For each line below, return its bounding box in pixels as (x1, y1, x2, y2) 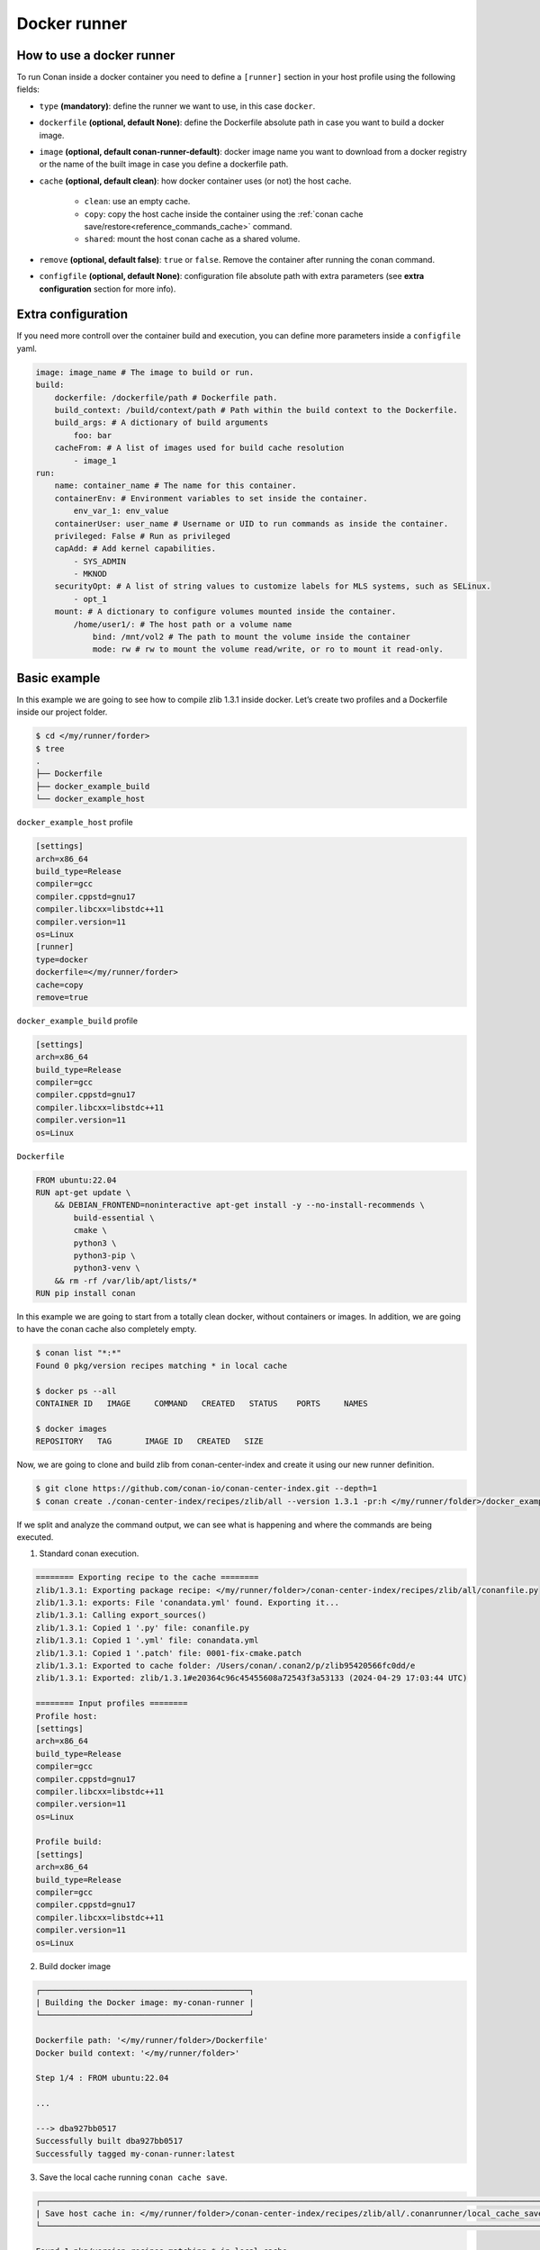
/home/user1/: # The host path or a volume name (73, 619, 292, 629)
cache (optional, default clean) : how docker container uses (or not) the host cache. (39, 175, 352, 186)
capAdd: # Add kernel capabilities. (54, 544, 216, 553)
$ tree (35, 743, 65, 753)
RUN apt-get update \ (35, 1187, 131, 1197)
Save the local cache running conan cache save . (39, 2172, 228, 2182)
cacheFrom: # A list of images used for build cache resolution (54, 443, 345, 454)
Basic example (16, 670, 101, 686)
